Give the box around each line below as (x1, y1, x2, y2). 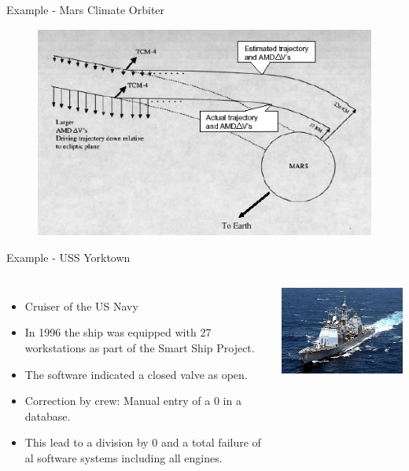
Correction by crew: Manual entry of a (24, 392, 211, 409)
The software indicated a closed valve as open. (24, 366, 248, 382)
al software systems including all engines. (24, 450, 223, 466)
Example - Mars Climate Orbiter (6, 2, 165, 17)
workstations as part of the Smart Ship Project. (24, 340, 255, 356)
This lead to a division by (24, 434, 149, 451)
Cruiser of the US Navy (24, 297, 138, 314)
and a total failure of (161, 434, 261, 451)
